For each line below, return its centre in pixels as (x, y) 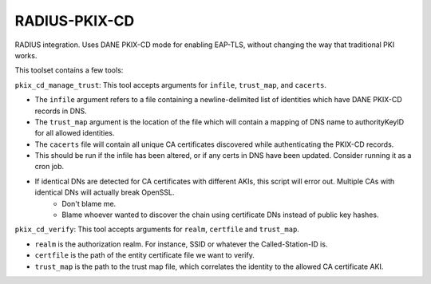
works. (26, 55)
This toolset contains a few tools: (69, 70)
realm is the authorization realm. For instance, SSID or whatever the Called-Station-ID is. (181, 244)
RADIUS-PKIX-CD (75, 21)
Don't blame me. (89, 203)
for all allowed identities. (75, 133)
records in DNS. (61, 111)
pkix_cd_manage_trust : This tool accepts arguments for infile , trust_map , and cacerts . (171, 85)
